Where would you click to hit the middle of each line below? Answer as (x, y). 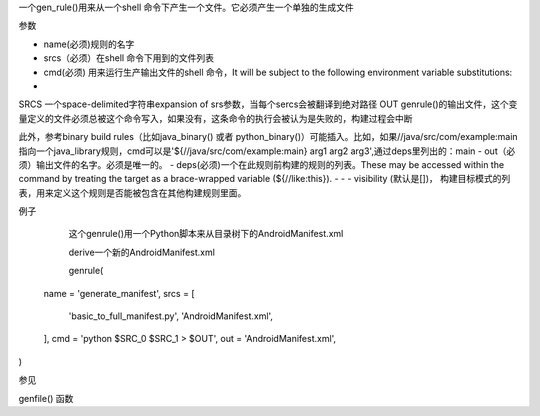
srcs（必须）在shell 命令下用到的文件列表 (129, 58)
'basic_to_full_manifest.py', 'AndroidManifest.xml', (171, 316)
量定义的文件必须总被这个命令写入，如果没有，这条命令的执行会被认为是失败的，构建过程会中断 (215, 118)
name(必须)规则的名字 (89, 44)
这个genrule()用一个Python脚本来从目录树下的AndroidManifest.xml (206, 234)
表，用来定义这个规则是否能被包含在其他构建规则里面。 (132, 192)
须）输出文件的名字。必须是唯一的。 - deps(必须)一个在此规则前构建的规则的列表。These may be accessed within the (261, 164)
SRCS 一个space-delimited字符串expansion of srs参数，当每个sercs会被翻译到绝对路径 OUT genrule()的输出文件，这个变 (268, 104)
